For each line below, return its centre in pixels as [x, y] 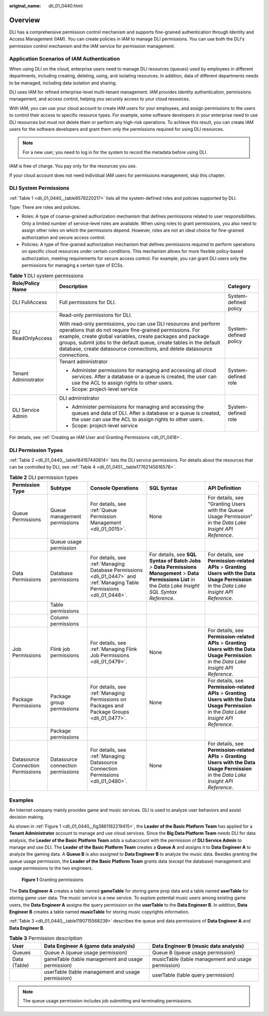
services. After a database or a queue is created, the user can [144, 376]
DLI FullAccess [30, 302]
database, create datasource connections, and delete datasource [136, 349]
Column [59, 618]
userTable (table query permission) [193, 975]
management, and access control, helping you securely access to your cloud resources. [100, 99]
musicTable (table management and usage [202, 959]
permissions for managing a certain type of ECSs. [73, 265]
